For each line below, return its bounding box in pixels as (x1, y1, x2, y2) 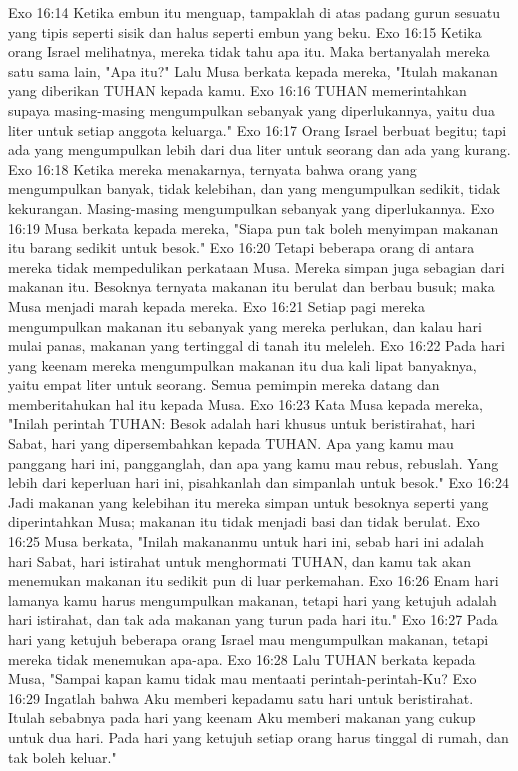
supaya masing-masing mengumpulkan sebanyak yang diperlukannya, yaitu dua (8, 99, 495, 120)
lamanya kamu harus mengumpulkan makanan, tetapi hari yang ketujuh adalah (8, 589, 497, 610)
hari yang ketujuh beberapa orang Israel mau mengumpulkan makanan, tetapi (8, 629, 489, 649)
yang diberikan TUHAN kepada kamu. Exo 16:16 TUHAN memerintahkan (8, 80, 467, 101)
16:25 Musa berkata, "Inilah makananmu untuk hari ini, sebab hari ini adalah (8, 531, 485, 552)
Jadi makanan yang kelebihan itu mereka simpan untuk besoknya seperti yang (8, 491, 489, 512)
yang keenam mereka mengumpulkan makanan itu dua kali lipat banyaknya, (8, 354, 477, 375)
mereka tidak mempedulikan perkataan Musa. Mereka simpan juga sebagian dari (8, 256, 505, 277)
